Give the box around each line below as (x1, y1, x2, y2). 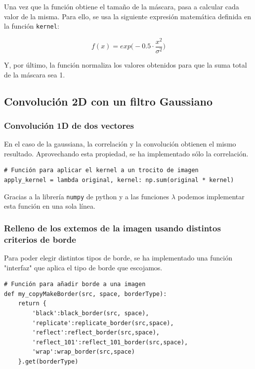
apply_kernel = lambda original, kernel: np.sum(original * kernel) (4, 176, 234, 184)
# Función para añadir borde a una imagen (4, 281, 146, 288)
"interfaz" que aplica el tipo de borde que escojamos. (4, 262, 163, 272)
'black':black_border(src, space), (32, 309, 149, 317)
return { (18, 300, 46, 307)
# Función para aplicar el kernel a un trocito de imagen (4, 167, 199, 174)
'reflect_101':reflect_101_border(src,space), (32, 338, 188, 346)
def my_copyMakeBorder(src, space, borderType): (4, 290, 167, 297)
